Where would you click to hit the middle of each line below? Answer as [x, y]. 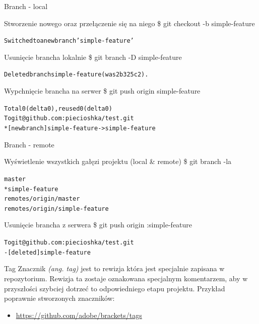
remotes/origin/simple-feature [56, 209]
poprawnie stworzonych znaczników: [59, 298]
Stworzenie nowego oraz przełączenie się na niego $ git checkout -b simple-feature [129, 23]
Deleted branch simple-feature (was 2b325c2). [76, 75]
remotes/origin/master [42, 199]
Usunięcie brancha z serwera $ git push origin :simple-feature [98, 225]
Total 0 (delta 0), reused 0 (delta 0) [58, 108]
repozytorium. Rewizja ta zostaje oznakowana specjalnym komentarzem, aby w [126, 278]
